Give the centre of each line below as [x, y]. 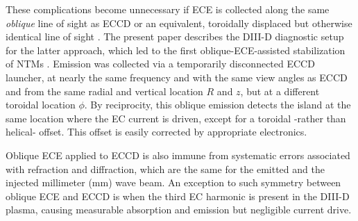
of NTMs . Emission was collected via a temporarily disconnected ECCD [160, 64]
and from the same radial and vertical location [104, 91]
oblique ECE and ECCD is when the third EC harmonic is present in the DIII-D [178, 196]
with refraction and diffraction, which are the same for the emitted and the [165, 169]
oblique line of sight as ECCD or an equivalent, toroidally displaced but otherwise [179, 23]
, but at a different [280, 91]
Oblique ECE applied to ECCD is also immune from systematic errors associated [178, 155]
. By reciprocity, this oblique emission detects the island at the [218, 105]
